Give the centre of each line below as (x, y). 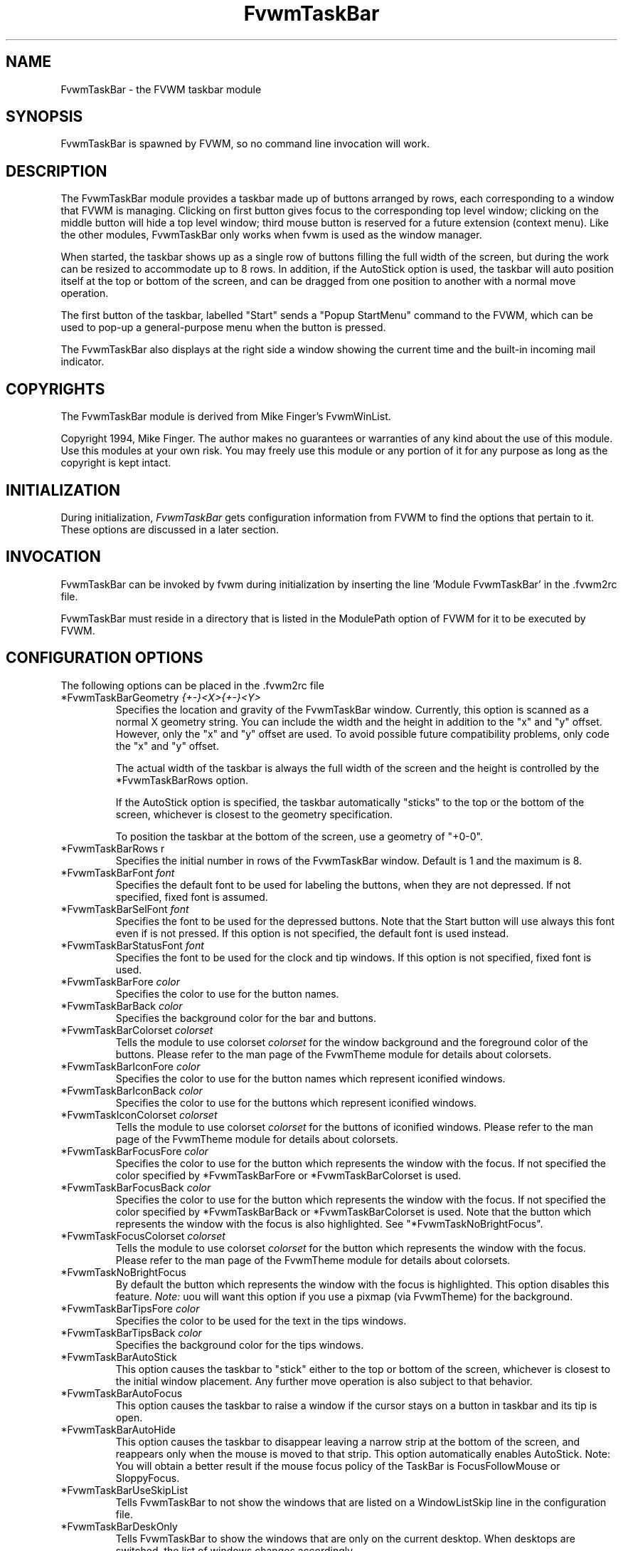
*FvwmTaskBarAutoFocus (122, 1393)
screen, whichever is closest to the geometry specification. (254, 814)
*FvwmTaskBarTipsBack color (131, 1332)
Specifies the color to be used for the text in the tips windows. (261, 1320)
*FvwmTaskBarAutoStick (119, 1357)
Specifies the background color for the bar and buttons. (246, 1018)
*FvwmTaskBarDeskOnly (119, 1526)
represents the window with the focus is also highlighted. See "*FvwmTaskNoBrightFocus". (329, 1223)
